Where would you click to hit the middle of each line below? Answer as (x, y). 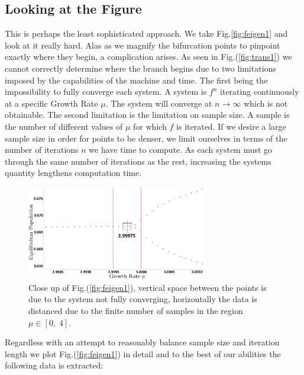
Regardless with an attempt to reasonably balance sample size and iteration (142, 342)
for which (150, 126)
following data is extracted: (54, 365)
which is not (266, 103)
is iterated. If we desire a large (231, 126)
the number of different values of (64, 126)
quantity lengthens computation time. (73, 173)
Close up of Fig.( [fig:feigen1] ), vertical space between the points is (148, 287)
